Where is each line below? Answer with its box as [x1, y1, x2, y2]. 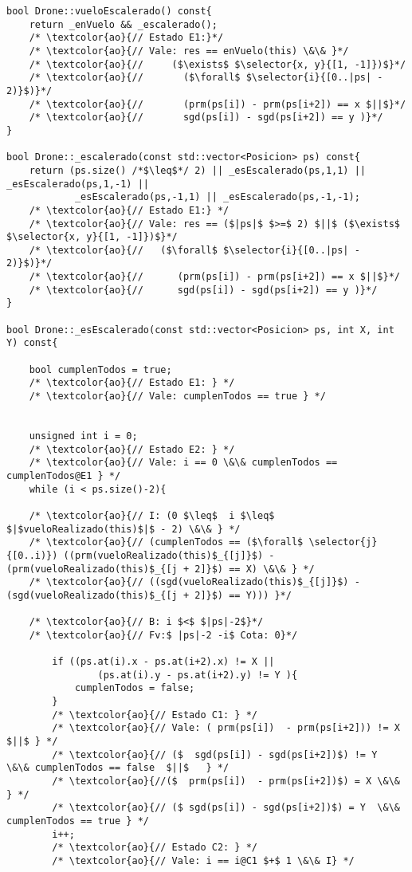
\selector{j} [308, 536, 378, 548]
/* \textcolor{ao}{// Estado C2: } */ [52, 842, 257, 854]
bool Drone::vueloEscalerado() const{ [6, 6, 212, 17]
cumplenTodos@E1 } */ [6, 469, 121, 481]
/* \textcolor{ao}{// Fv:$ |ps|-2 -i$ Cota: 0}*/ [29, 629, 298, 641]
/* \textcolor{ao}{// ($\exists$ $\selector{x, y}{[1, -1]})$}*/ [29, 58, 406, 70]
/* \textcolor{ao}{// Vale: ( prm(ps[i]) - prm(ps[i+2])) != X [52, 722, 400, 734]
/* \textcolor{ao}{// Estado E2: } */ [29, 443, 235, 455]
